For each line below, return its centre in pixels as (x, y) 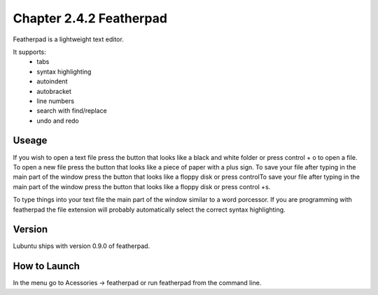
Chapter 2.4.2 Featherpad (90, 18)
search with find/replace (72, 111)
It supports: (30, 52)
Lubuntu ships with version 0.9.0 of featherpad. (82, 246)
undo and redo (58, 121)
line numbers (56, 101)
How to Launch (47, 266)
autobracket (54, 91)
